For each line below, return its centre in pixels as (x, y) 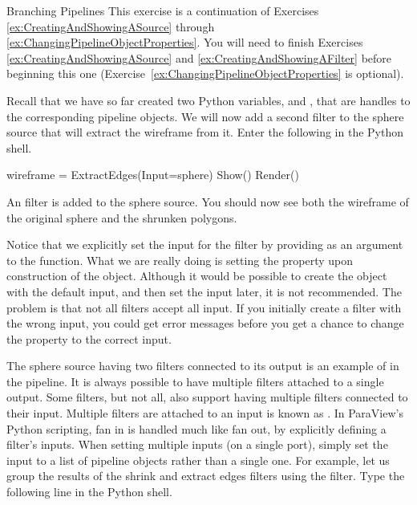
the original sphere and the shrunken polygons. (122, 217)
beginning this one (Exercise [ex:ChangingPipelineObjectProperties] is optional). (205, 73)
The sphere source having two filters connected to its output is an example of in (203, 366)
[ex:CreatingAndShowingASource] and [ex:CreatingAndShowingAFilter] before (199, 57)
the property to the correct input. (89, 338)
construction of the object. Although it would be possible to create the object (197, 276)
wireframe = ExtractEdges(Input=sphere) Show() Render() (153, 175)
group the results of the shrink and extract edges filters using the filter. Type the (206, 476)
